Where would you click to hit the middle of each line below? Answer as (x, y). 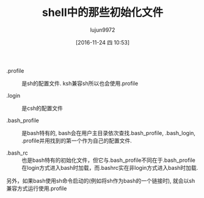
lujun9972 (103, 30)
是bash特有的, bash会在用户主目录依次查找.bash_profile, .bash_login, (108, 133)
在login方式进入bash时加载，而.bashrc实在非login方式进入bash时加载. (110, 167)
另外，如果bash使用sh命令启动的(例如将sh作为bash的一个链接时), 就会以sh (101, 180)
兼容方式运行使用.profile (37, 188)
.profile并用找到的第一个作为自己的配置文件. (77, 141)
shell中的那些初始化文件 (103, 13)
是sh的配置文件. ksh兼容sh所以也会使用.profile (80, 83)
